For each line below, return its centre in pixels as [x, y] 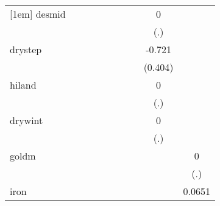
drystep [26, 49]
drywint [27, 120]
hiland [23, 85]
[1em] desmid [38, 14]
